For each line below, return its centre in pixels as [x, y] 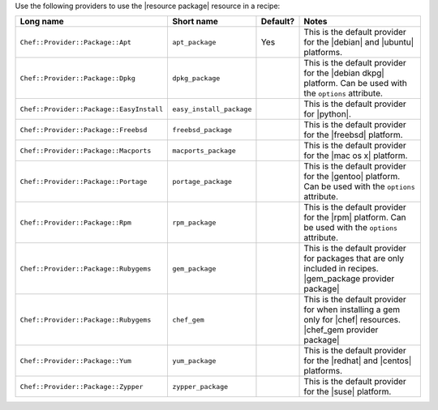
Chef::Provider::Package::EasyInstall [92, 109]
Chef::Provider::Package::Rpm [75, 222]
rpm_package [194, 222]
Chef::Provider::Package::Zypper [82, 386]
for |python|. [328, 114]
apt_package [194, 42]
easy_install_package [212, 109]
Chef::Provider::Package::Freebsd [84, 130]
